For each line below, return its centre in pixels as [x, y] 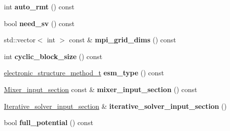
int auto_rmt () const [39, 6]
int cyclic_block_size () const [53, 56]
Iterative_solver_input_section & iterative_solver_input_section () [115, 106]
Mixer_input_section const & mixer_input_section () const [101, 89]
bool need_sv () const [39, 23]
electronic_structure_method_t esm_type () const [84, 73]
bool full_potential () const [49, 122]
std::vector [20, 40]
